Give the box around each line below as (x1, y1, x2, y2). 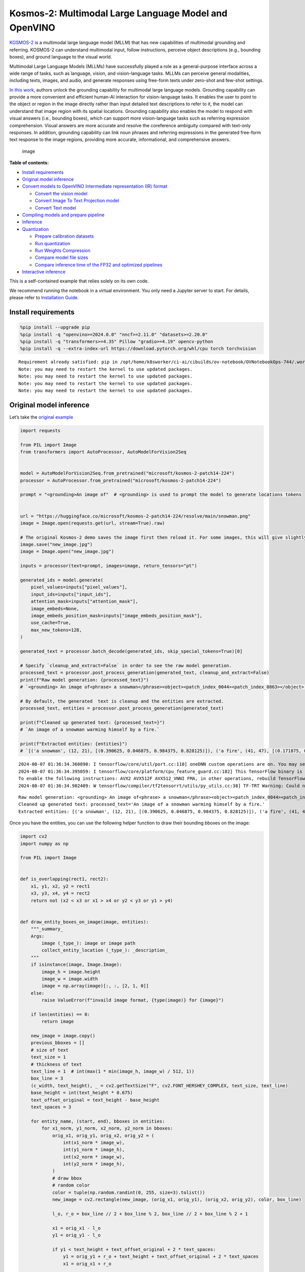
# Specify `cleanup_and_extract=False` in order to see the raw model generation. (20, 662, 232, 669)
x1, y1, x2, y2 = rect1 (30, 883, 90, 889)
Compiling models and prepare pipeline (22, 212, 105, 218)
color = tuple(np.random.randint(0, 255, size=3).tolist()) (52, 1190, 205, 1195)
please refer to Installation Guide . (9, 295, 79, 301)
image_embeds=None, (30, 605, 80, 612)
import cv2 (20, 833, 47, 840)
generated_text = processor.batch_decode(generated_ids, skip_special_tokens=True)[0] (20, 648, 243, 654)
